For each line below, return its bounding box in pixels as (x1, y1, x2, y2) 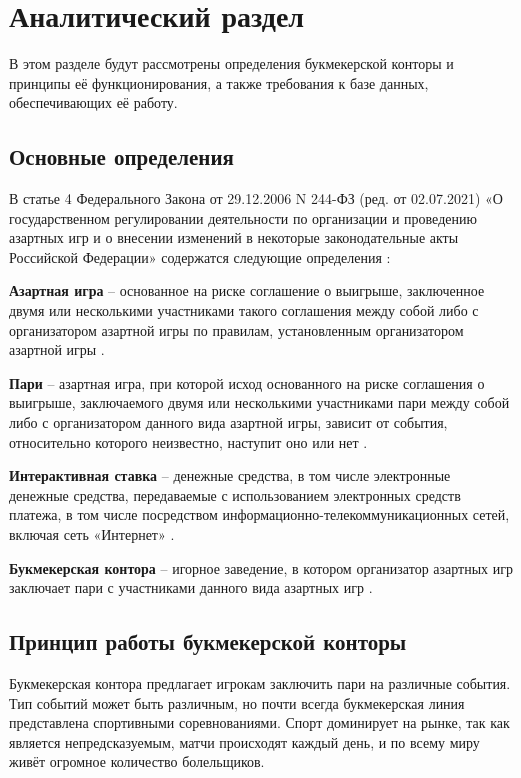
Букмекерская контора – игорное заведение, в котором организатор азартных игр (9, 557, 513, 578)
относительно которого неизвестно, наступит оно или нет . (9, 431, 368, 452)
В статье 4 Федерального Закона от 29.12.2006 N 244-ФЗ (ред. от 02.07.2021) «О (9, 188, 503, 209)
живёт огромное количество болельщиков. (9, 751, 265, 772)
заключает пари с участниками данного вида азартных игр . (9, 577, 373, 598)
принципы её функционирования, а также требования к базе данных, (9, 72, 429, 93)
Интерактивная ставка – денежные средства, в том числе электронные (9, 465, 451, 486)
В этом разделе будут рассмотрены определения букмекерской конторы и (9, 53, 454, 74)
